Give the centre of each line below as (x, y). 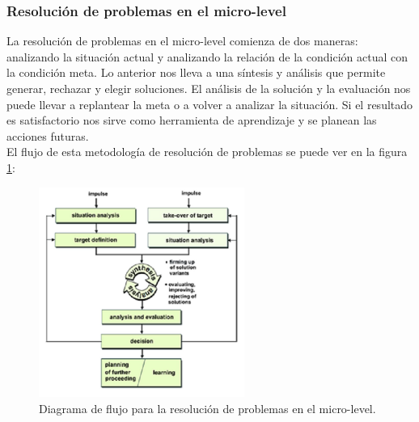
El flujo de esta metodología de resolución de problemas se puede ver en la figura (207, 152)
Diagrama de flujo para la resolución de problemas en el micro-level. (207, 408)
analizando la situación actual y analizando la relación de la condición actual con (207, 56)
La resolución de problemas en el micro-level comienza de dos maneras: (182, 41)
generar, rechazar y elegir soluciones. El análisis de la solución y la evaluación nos (209, 88)
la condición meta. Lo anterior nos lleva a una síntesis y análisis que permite (196, 72)
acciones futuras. (48, 135)
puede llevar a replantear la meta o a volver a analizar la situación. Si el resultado (210, 104)
